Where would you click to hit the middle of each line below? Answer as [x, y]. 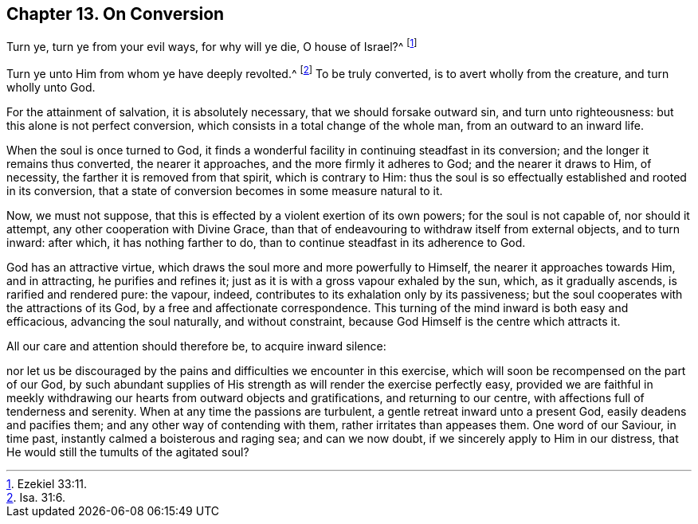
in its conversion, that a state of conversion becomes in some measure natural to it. [225, 190]
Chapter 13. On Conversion [116, 14]
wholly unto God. [51, 87]
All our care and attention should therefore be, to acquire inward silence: [196, 346]
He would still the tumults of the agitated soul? [128, 452]
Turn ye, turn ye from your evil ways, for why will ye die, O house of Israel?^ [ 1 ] [212, 46]
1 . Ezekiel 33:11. [47, 483]
